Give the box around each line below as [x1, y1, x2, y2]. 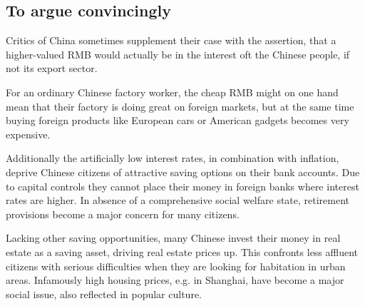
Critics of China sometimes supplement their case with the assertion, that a [6, 33, 336, 48]
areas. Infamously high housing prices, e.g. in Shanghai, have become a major [6, 272, 344, 287]
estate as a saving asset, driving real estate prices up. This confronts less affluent [6, 244, 359, 259]
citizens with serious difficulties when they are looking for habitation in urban [6, 258, 346, 273]
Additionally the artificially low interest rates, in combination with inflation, [6, 151, 339, 165]
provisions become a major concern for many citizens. [6, 206, 240, 221]
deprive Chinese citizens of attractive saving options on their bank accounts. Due [6, 164, 360, 179]
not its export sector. [6, 61, 98, 76]
